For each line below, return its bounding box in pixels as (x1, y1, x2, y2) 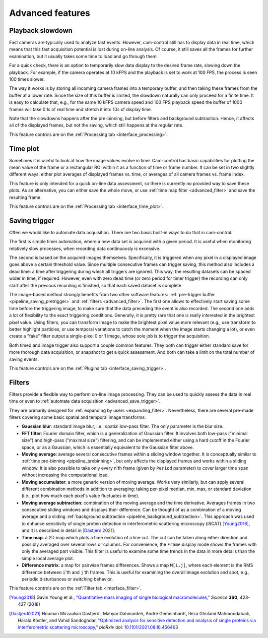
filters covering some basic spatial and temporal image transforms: (9, 414, 146, 420)
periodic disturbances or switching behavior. (21, 576, 113, 582)
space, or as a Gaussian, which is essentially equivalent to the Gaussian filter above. (21, 444, 194, 450)
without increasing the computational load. (21, 472, 109, 478)
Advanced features (9, 7, 90, 18)
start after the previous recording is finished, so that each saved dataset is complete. (9, 282, 183, 288)
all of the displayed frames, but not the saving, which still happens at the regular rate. (9, 122, 184, 128)
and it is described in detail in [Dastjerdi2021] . (21, 527, 116, 533)
